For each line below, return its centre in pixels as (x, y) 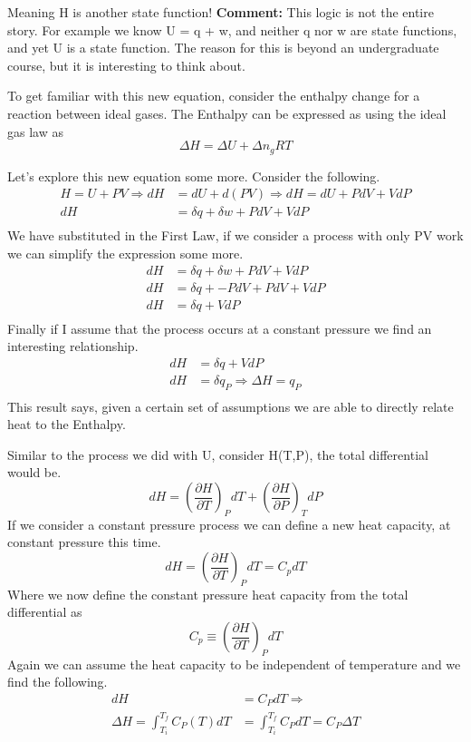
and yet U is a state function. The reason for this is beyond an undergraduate (223, 48)
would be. (34, 472)
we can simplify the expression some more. (125, 253)
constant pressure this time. (84, 542)
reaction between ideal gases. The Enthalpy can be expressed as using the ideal (227, 113)
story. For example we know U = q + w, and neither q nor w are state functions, (232, 29)
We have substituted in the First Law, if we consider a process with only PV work (235, 235)
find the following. (58, 682)
